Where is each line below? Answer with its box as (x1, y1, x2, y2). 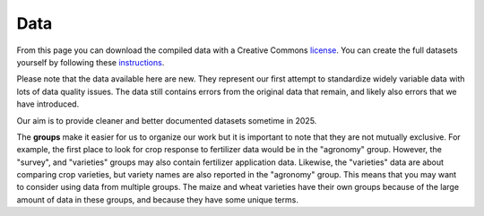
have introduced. (16, 99, 80, 109)
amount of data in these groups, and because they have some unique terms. (16, 194, 299, 205)
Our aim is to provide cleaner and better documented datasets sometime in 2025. (16, 115, 317, 125)
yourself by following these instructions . (16, 56, 165, 67)
